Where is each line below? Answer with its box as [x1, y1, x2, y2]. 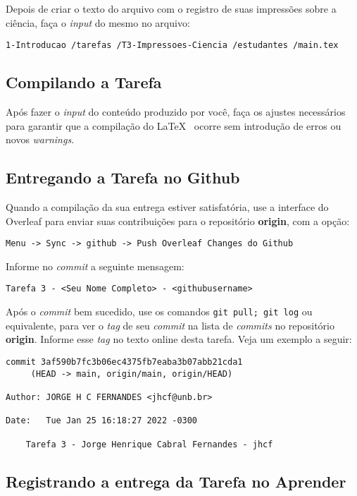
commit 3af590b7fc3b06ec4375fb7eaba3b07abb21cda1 [6, 356, 243, 367]
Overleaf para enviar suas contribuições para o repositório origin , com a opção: [6, 213, 350, 228]
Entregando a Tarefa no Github [6, 167, 240, 188]
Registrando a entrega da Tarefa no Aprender [6, 470, 346, 492]
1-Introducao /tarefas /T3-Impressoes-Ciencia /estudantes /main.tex [6, 40, 339, 51]
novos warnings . [6, 132, 75, 147]
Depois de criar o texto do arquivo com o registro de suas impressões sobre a [6, 1, 337, 16]
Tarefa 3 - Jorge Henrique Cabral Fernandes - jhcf [25, 439, 273, 449]
